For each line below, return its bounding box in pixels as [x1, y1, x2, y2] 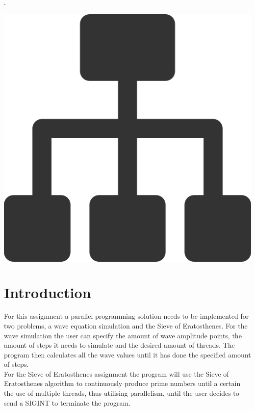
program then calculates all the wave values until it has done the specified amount [4, 349, 251, 359]
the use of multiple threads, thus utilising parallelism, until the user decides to [4, 388, 239, 398]
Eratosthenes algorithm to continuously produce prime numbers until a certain [4, 378, 241, 388]
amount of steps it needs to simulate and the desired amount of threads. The [4, 340, 235, 350]
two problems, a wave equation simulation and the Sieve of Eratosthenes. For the [4, 320, 248, 330]
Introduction [4, 282, 91, 302]
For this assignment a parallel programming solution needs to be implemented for [4, 311, 249, 321]
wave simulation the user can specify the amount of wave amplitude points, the [4, 330, 242, 340]
